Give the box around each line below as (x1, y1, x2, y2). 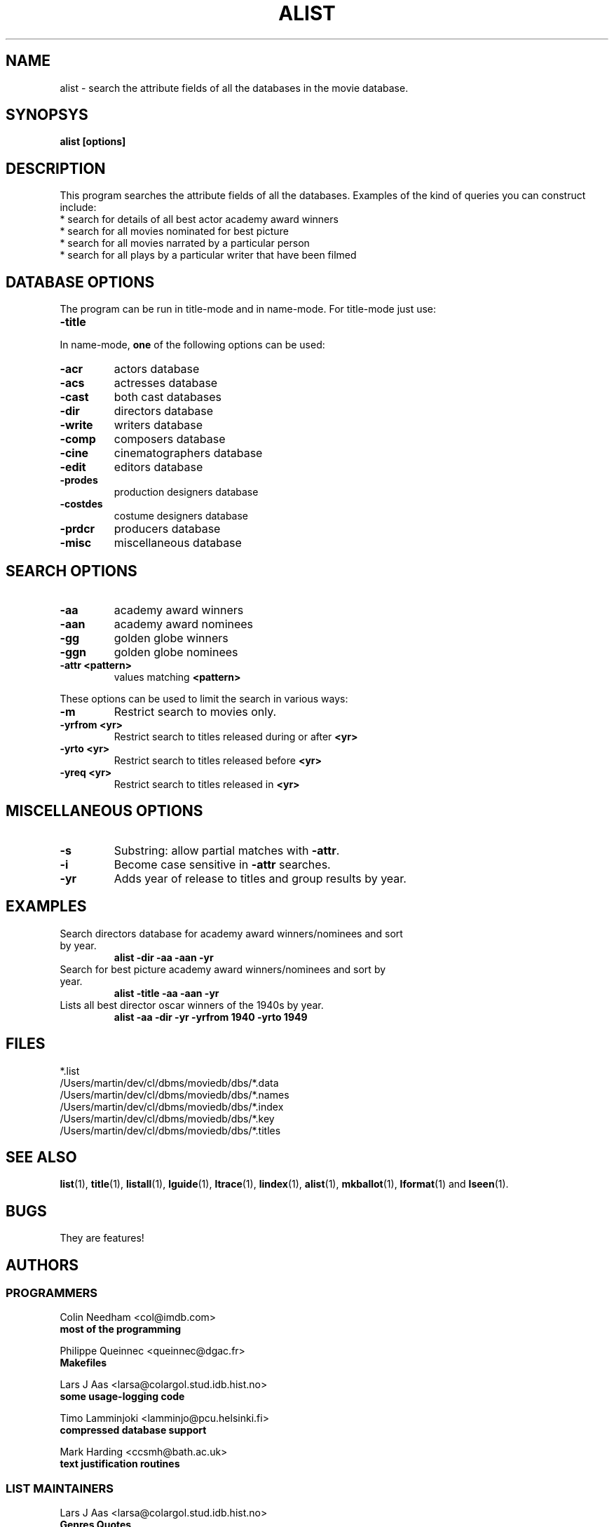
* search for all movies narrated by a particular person (60, 237, 310, 250)
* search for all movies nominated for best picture (60, 225, 289, 238)
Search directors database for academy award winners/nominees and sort (60, 927, 403, 939)
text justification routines (60, 1458, 180, 1470)
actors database (114, 362, 200, 376)
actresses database (114, 376, 218, 391)
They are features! (60, 1232, 144, 1244)
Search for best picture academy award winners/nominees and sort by (60, 963, 386, 975)
